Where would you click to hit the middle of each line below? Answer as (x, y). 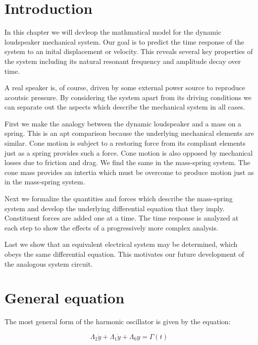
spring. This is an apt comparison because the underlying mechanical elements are (129, 133)
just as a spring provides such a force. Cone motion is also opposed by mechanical (129, 152)
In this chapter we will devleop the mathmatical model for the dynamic (113, 32)
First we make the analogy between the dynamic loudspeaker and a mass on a (123, 123)
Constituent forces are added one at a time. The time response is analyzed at (122, 218)
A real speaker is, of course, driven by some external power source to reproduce (125, 87)
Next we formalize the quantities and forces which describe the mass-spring (119, 199)
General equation (65, 298)
